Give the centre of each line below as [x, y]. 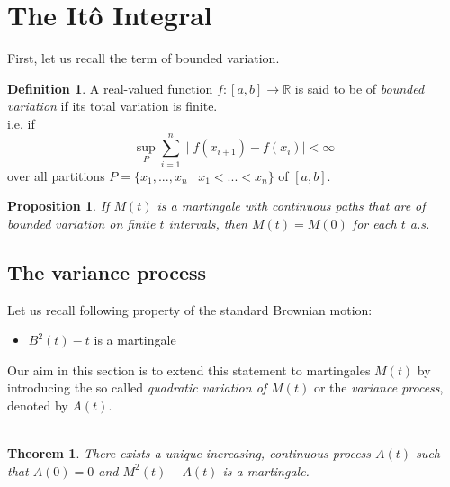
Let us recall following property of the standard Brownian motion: [190, 309]
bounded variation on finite [81, 223]
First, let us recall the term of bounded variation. [144, 58]
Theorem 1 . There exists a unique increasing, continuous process [189, 453]
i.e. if [21, 123]
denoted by [38, 405]
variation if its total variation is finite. [112, 106]
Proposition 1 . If [58, 206]
